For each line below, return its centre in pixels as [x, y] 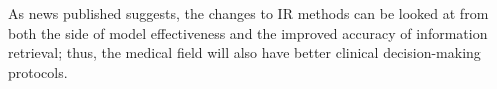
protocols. [38, 71]
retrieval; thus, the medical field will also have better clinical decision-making [244, 52]
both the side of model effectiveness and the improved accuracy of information [248, 32]
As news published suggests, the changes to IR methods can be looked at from [248, 13]
